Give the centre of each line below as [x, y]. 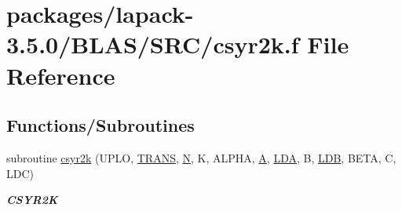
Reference [61, 75]
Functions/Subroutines [100, 125]
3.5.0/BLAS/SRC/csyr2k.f [153, 44]
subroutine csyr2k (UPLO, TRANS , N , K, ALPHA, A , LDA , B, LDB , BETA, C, [201, 157]
